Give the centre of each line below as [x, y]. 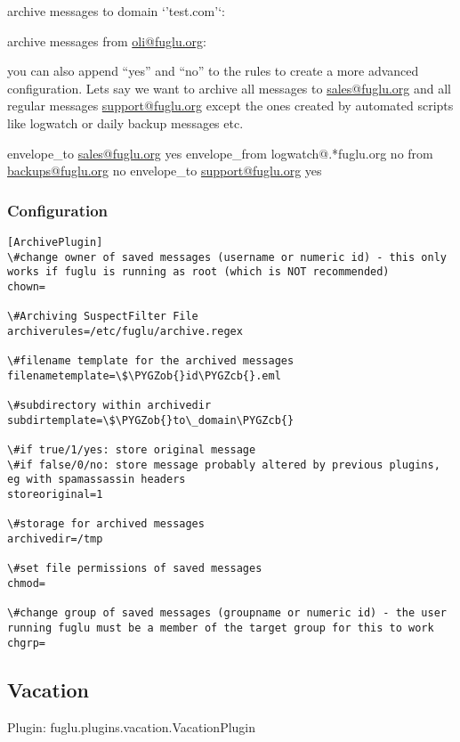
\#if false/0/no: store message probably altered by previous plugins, [224, 465]
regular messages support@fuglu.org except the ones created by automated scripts [230, 106]
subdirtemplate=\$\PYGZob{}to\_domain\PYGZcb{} [151, 420]
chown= [26, 286]
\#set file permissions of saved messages [135, 569]
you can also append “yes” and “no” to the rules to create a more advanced [213, 71]
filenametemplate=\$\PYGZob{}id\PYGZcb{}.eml [144, 375]
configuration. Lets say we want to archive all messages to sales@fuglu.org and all [229, 88]
